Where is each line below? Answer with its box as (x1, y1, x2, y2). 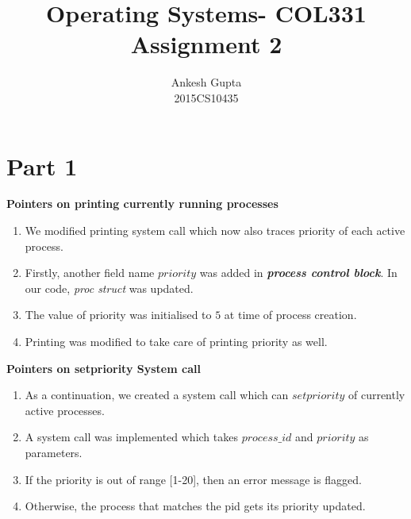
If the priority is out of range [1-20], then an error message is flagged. (25, 471, 362, 487)
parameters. (25, 444, 83, 460)
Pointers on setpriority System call (6, 359, 201, 376)
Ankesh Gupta (171, 74, 242, 90)
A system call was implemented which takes (25, 429, 238, 445)
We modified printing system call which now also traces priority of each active (25, 222, 405, 239)
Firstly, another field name (25, 264, 155, 281)
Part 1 (6, 149, 78, 182)
